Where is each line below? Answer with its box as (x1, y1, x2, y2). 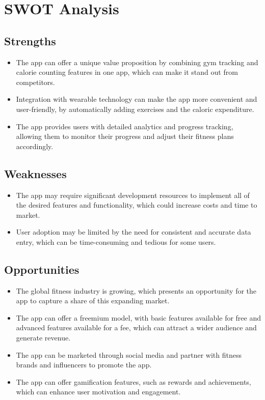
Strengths (4, 33, 56, 48)
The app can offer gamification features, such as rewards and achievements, (16, 376, 251, 387)
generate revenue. (16, 332, 71, 343)
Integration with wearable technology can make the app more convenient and (16, 94, 257, 104)
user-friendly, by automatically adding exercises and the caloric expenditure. (16, 103, 254, 114)
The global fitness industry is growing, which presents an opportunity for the (16, 285, 257, 296)
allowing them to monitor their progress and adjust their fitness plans (16, 131, 234, 141)
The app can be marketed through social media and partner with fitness (16, 349, 242, 360)
